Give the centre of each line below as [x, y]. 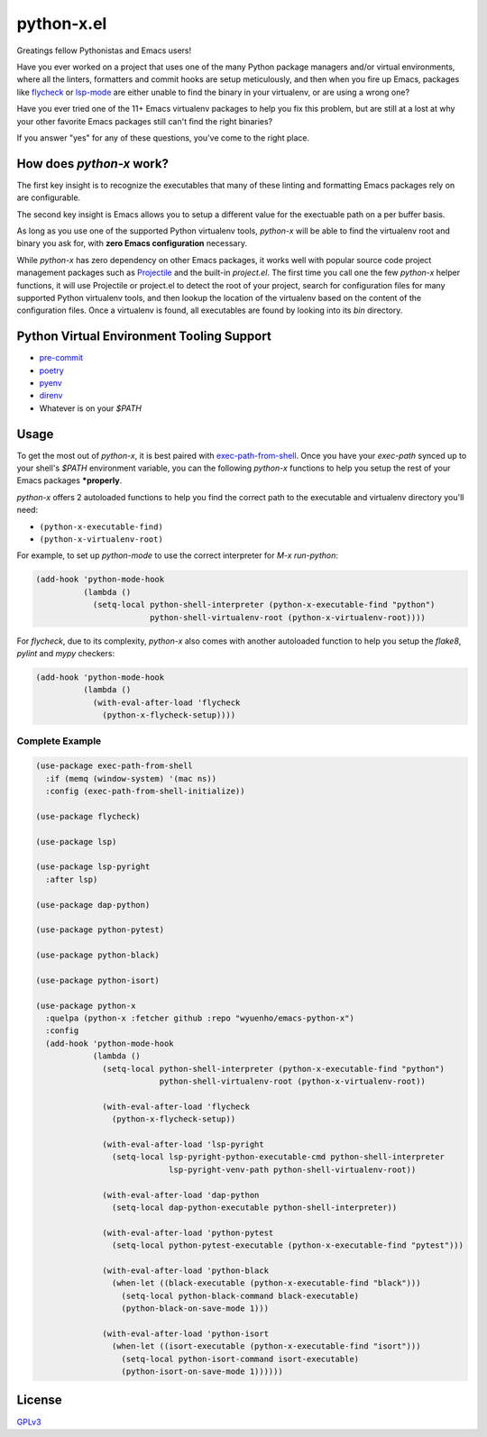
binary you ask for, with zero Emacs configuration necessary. [132, 243]
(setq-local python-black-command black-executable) [240, 1295]
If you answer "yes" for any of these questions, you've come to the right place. [163, 137]
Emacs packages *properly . [69, 481]
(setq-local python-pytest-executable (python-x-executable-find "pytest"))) [288, 1245]
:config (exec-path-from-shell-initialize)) [145, 792]
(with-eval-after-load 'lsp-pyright [184, 1144]
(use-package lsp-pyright [93, 867]
